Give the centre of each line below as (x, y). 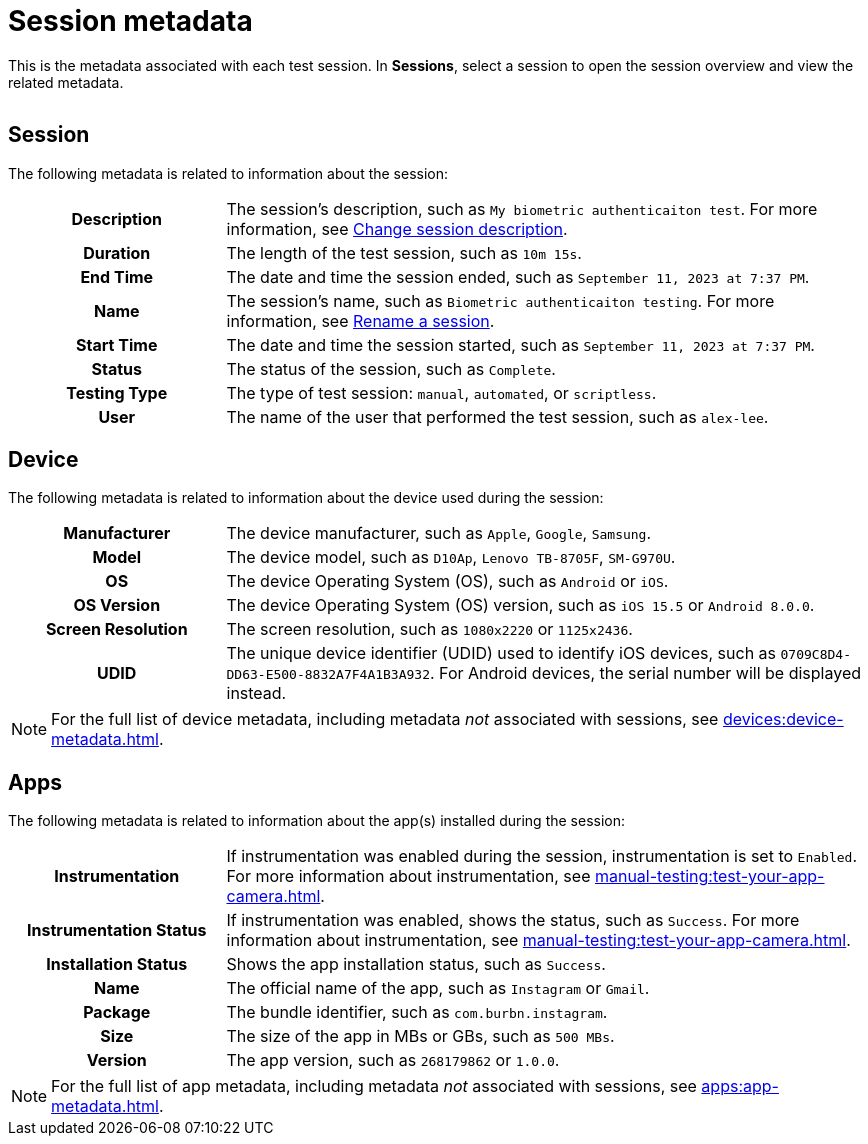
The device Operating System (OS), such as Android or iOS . (447, 581)
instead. (256, 693)
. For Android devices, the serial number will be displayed (646, 673)
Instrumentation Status (117, 930)
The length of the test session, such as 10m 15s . (404, 252)
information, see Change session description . (397, 228)
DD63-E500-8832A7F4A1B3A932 (328, 675)
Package (117, 1012)
